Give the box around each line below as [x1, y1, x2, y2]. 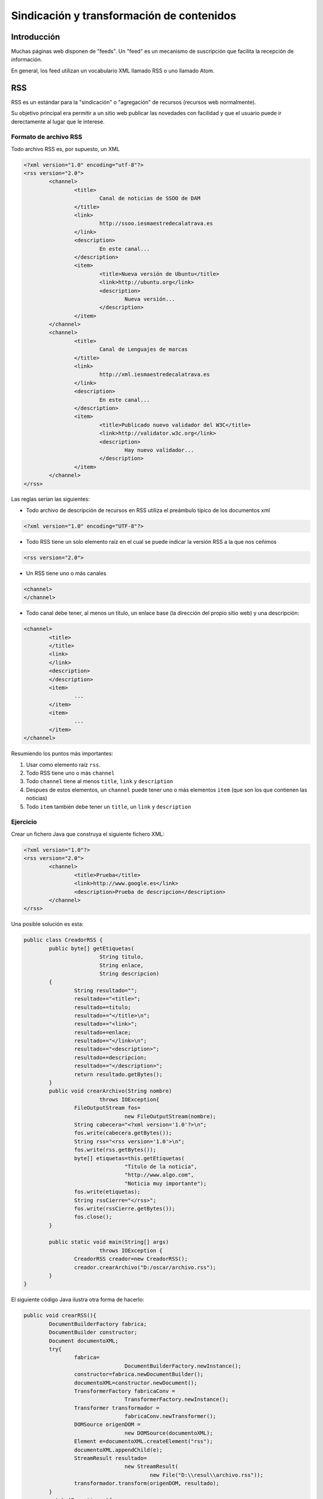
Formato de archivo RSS [11, 133, 83, 141]
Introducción [11, 32, 60, 42]
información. [11, 56, 42, 63]
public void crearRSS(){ [23, 1312, 97, 1319]
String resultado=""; [74, 987, 138, 994]
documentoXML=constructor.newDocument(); [74, 1379, 197, 1386]
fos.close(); [74, 1214, 112, 1220]
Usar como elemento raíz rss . [26, 761, 101, 768]
